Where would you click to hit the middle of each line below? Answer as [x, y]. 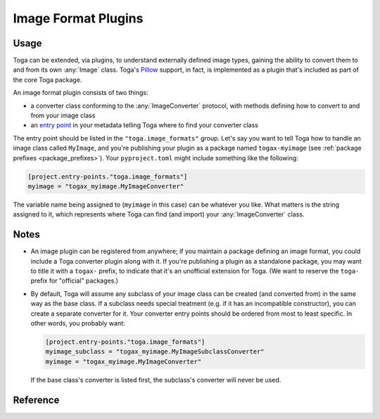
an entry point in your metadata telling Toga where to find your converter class [144, 125]
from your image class [63, 115]
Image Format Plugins [78, 18]
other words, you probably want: [78, 323]
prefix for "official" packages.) [75, 281]
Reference [36, 400]
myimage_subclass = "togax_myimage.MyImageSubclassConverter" [155, 352]
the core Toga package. [47, 79]
